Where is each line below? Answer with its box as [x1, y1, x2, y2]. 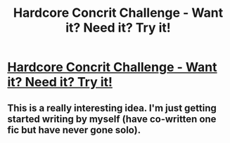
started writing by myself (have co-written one [7, 113, 217, 125]
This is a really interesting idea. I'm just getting [7, 102, 217, 114]
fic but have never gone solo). [7, 124, 141, 136]
